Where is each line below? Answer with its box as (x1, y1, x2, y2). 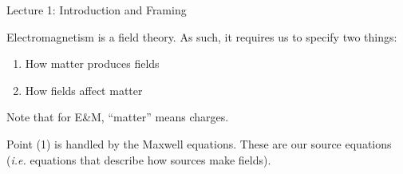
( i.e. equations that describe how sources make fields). (6, 151, 271, 168)
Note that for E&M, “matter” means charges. (6, 109, 229, 125)
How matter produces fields (25, 55, 160, 72)
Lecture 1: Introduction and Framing (6, 2, 187, 18)
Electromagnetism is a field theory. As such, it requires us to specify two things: (6, 28, 397, 45)
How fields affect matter (25, 81, 143, 98)
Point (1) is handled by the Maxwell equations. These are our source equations (6, 135, 392, 152)
